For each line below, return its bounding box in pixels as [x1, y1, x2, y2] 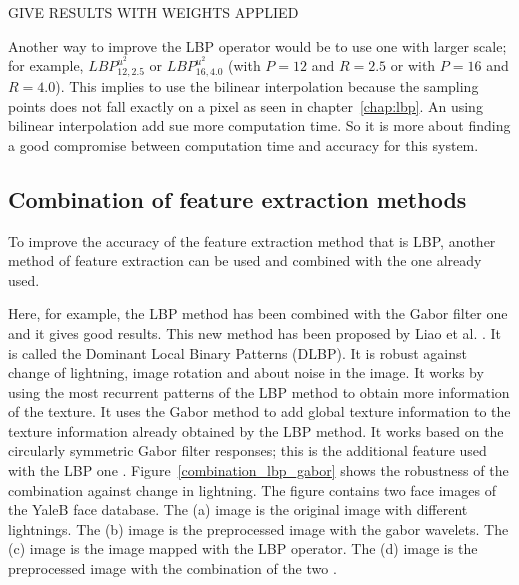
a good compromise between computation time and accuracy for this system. [8, 134, 479, 155]
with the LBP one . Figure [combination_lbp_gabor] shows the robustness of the [8, 460, 509, 481]
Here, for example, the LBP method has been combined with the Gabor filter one [8, 303, 508, 324]
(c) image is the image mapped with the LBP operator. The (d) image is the [8, 538, 478, 559]
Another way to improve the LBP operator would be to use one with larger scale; [8, 35, 507, 56]
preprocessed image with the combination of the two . [8, 558, 337, 579]
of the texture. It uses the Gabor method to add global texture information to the [8, 401, 511, 422]
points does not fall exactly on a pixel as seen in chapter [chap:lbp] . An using [8, 95, 483, 116]
